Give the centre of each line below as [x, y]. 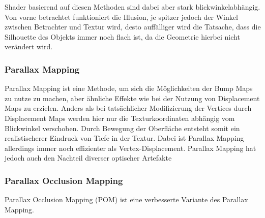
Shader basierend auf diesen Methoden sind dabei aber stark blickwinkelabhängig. [132, 7]
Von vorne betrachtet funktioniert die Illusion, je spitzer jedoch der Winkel [121, 17]
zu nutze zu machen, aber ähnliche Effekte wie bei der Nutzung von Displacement [132, 98]
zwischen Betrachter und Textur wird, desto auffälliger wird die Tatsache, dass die [133, 27]
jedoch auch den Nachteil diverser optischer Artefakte [88, 158]
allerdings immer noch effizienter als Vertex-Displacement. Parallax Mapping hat [130, 148]
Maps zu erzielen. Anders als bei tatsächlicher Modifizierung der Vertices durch [128, 108]
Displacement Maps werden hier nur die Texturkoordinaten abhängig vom [120, 118]
